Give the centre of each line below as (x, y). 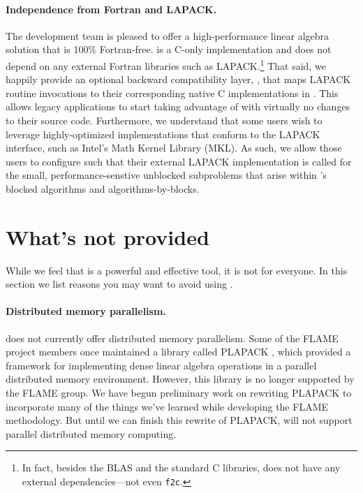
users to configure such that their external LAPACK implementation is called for (179, 161)
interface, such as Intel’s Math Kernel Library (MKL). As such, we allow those (174, 148)
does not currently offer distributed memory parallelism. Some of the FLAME (172, 338)
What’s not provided (108, 236)
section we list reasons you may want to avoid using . (119, 284)
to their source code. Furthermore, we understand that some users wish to (164, 120)
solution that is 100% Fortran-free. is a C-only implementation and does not (169, 49)
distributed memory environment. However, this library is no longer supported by (180, 379)
